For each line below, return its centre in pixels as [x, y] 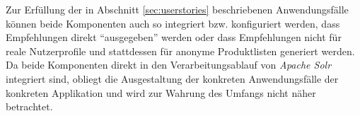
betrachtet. [29, 106]
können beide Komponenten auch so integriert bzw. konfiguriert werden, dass [173, 23]
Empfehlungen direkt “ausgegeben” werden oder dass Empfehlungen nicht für [174, 37]
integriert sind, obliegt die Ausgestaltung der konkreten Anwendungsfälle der [172, 78]
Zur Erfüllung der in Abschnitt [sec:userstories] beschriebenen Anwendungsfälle [177, 9]
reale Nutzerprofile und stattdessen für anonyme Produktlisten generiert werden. [180, 51]
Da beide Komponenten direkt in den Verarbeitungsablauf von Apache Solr [169, 65]
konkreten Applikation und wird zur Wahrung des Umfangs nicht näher [161, 92]
